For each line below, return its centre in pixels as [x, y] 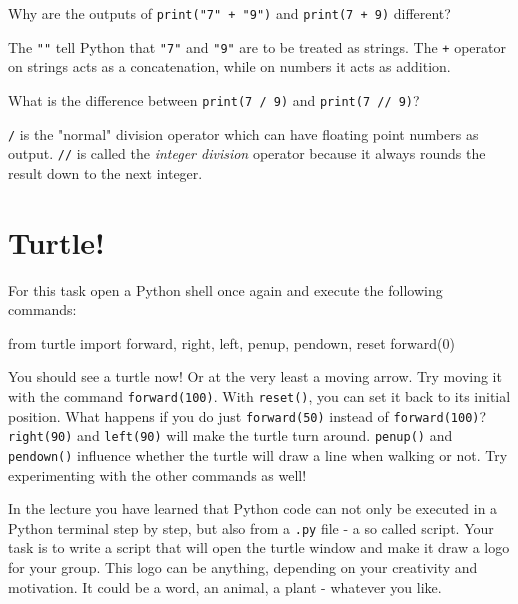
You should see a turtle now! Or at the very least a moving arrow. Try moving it [255, 376]
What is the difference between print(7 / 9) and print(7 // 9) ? [214, 99]
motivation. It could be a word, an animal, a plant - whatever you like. [225, 586]
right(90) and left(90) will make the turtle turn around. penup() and [230, 435]
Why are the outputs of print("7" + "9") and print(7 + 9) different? [229, 13]
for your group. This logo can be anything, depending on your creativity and [243, 567]
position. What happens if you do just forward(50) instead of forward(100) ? [247, 415]
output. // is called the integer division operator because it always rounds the [247, 153]
